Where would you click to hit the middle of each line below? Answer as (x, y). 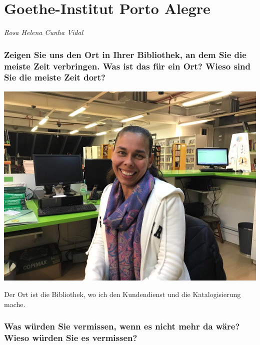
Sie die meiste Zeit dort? (55, 77)
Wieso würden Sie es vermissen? (71, 338)
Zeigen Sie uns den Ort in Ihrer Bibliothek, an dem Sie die (125, 54)
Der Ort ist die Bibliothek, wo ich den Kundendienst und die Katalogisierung (122, 294)
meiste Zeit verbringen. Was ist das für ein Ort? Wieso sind (127, 66)
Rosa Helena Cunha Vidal (44, 32)
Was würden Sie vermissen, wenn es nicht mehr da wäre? (122, 326)
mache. (15, 304)
